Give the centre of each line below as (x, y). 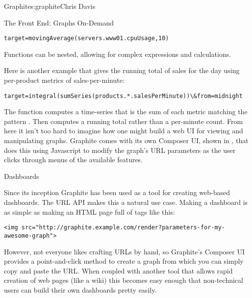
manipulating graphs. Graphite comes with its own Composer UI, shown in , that (126, 140)
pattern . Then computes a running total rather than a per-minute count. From (124, 121)
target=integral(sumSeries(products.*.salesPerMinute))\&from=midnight (123, 96)
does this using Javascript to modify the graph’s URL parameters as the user (120, 150)
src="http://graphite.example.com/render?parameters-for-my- (123, 228)
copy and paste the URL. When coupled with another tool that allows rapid (118, 270)
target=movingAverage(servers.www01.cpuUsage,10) (87, 38)
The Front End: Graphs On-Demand (59, 22)
